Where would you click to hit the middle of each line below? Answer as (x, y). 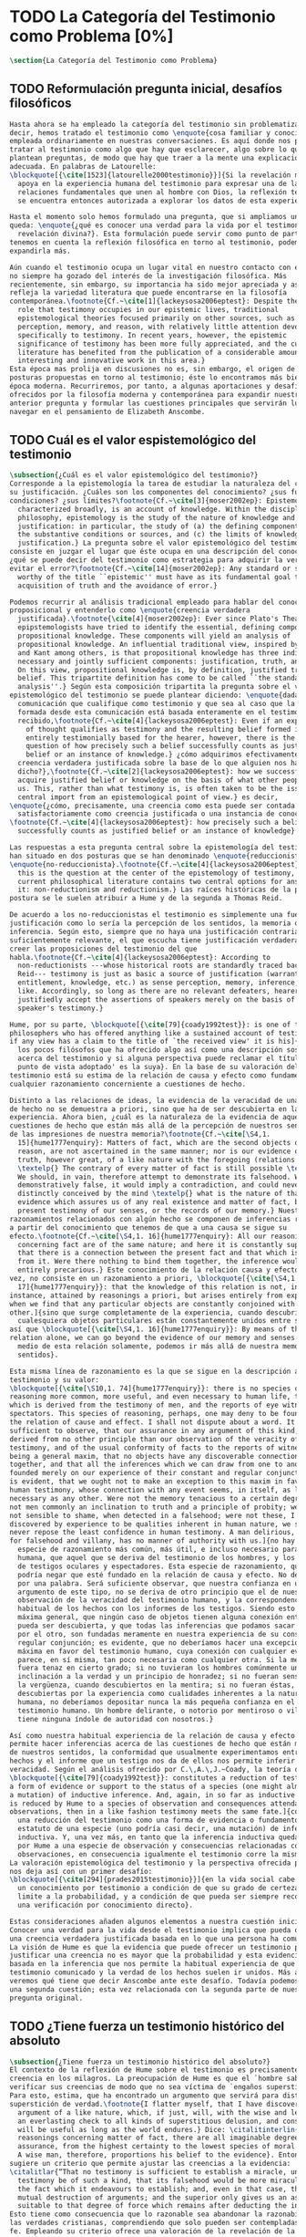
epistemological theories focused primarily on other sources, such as (157, 318)
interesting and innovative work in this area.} (112, 361)
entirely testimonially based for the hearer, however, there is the (161, 738)
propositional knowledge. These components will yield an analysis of (154, 636)
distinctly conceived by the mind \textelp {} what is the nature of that (160, 1194)
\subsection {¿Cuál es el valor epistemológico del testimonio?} (134, 475)
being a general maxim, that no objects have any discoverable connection (154, 1456)
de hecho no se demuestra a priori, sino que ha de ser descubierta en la (154, 1109)
